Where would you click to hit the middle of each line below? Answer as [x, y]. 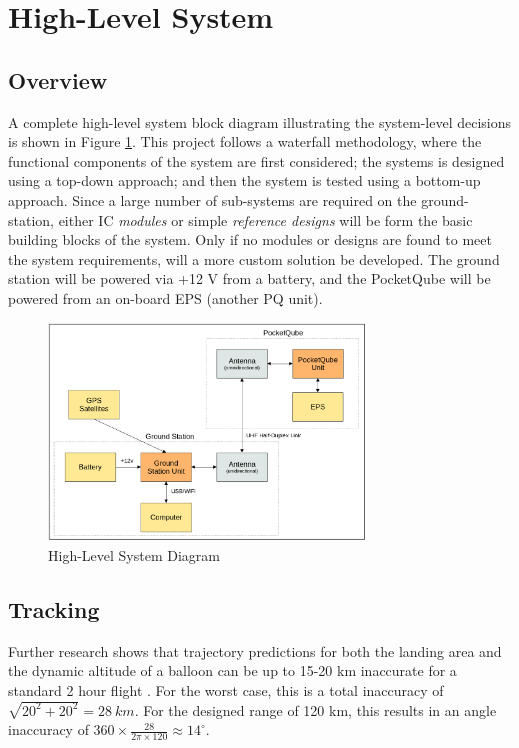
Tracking [54, 609]
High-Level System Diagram [134, 555]
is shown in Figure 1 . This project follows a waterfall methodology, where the [245, 141]
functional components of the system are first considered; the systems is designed [256, 160]
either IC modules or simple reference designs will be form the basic [265, 219]
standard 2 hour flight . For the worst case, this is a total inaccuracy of [226, 690]
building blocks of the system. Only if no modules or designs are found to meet [250, 239]
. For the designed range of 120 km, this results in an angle [315, 709]
